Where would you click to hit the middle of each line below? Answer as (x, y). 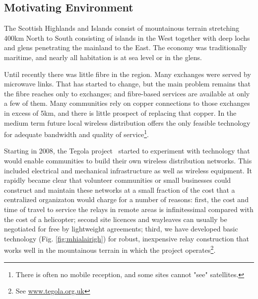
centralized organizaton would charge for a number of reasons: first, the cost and (126, 199)
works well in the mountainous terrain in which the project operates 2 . (110, 249)
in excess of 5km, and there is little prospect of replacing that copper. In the (120, 112)
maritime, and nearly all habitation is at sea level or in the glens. (103, 57)
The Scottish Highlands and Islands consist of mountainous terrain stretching (122, 28)
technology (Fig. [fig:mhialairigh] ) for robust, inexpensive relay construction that (127, 238)
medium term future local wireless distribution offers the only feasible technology (127, 122)
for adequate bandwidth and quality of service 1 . (76, 133)
